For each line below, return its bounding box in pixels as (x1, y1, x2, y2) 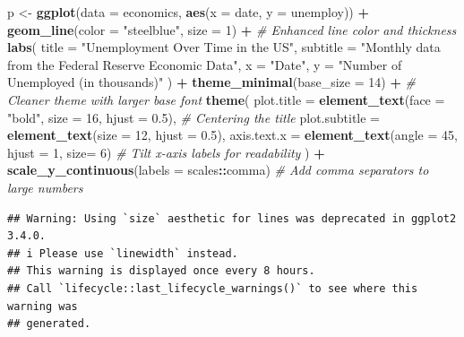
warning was (7, 299, 78, 313)
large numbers (7, 177, 83, 196)
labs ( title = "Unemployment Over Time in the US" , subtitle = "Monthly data (7, 38, 441, 56)
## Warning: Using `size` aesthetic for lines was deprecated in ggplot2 (7, 212, 457, 225)
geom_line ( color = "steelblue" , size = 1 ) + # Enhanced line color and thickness (7, 20, 457, 39)
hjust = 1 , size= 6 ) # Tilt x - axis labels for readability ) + (7, 143, 325, 161)
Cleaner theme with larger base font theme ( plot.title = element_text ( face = (7, 90, 445, 108)
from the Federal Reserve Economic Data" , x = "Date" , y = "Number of (7, 55, 402, 73)
